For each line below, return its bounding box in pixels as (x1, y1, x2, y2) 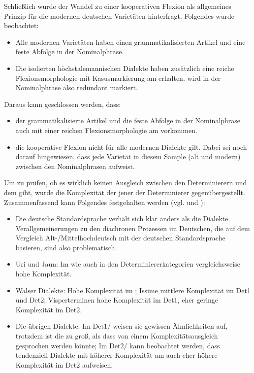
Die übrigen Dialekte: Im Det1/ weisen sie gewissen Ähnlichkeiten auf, (15, 321, 228, 331)
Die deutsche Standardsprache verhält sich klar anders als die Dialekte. (15, 213, 230, 224)
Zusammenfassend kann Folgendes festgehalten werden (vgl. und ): (4, 197, 205, 207)
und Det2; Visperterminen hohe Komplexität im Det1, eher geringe (15, 295, 219, 305)
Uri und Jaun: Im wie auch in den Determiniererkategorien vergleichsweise (15, 259, 240, 269)
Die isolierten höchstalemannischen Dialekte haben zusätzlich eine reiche (15, 63, 234, 73)
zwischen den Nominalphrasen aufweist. (15, 161, 135, 171)
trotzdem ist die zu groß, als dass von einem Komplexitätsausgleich (15, 331, 218, 341)
